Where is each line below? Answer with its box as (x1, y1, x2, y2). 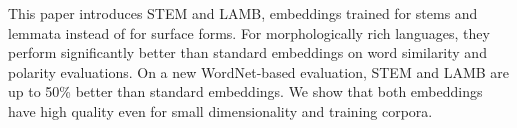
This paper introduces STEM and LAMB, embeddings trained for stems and (8, 3, 478, 23)
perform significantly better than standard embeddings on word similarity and (8, 42, 487, 63)
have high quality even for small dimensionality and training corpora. (8, 100, 433, 121)
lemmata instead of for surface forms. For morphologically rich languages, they (8, 22, 490, 43)
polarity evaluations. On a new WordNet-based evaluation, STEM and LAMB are (8, 61, 510, 82)
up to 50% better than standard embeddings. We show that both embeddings (8, 81, 483, 102)
